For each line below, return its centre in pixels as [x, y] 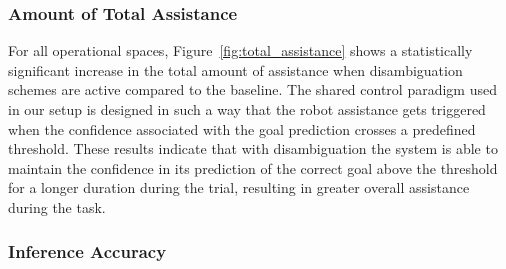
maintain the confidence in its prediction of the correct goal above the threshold [253, 167]
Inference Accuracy [87, 251]
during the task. [57, 206]
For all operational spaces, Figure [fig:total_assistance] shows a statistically [240, 50]
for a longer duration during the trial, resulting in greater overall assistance [239, 187]
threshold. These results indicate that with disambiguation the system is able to [253, 148]
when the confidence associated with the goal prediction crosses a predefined [242, 128]
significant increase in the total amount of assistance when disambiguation [235, 69]
